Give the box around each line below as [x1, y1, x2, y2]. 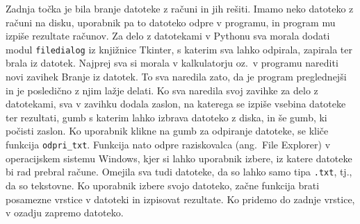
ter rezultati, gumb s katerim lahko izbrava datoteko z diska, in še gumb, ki [6, 110, 327, 124]
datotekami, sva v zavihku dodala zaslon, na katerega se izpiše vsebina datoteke [6, 96, 346, 111]
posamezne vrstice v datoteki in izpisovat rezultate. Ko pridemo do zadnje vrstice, [6, 191, 355, 206]
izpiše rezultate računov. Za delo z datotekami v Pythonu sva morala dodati [6, 28, 330, 43]
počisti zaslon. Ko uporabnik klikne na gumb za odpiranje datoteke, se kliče [6, 123, 329, 138]
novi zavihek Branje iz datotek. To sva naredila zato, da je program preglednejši [6, 69, 347, 84]
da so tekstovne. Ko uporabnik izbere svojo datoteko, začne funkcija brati [6, 178, 320, 192]
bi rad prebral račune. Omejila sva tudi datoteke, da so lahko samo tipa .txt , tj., [6, 164, 352, 179]
